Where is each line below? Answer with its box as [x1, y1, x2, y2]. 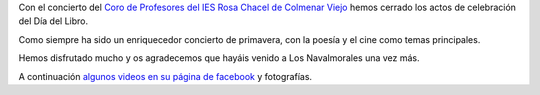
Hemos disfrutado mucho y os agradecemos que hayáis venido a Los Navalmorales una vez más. [18, 52, 420, 64]
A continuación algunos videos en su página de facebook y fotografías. [18, 70, 313, 82]
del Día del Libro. [18, 15, 89, 27]
